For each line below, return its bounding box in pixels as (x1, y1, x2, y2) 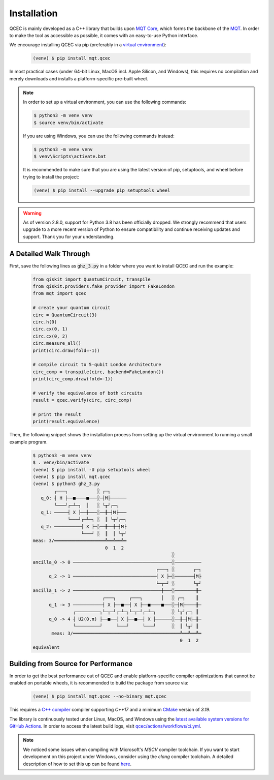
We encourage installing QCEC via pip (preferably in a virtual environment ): (9, 42, 167, 48)
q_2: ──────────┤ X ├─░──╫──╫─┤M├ (41, 524, 127, 529)
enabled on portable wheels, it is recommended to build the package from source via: (9, 680, 189, 686)
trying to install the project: (23, 173, 80, 180)
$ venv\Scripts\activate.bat (33, 154, 107, 160)
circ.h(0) (32, 319, 57, 325)
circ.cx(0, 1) (32, 326, 68, 332)
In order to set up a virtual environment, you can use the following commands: (23, 99, 186, 105)
